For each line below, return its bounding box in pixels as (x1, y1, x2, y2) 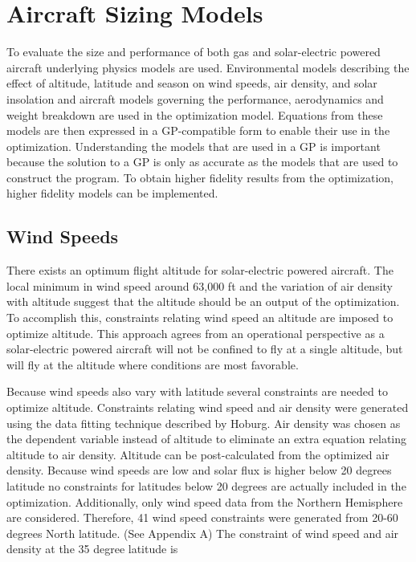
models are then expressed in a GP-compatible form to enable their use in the (6, 122, 390, 139)
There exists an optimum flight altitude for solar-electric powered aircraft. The (6, 262, 394, 279)
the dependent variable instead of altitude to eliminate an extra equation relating (6, 430, 407, 447)
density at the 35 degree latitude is (6, 540, 178, 557)
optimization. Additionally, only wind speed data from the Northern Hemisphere (6, 493, 403, 510)
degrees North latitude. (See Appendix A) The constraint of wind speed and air (6, 524, 399, 541)
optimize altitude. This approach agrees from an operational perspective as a (6, 324, 385, 341)
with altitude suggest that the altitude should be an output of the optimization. (6, 293, 400, 310)
